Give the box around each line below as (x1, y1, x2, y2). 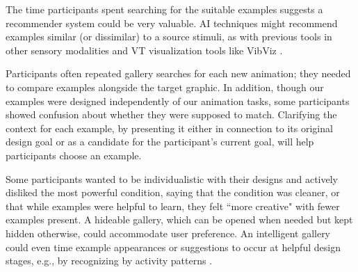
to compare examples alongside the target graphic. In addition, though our (6, 79, 324, 94)
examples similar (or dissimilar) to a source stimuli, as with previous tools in (6, 29, 332, 44)
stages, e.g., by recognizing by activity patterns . (6, 253, 213, 268)
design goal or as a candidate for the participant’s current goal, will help (6, 134, 314, 149)
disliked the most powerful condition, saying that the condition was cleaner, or (6, 185, 340, 200)
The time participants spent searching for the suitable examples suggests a (6, 2, 323, 16)
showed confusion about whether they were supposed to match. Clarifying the (6, 107, 337, 122)
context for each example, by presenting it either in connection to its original (6, 120, 333, 135)
